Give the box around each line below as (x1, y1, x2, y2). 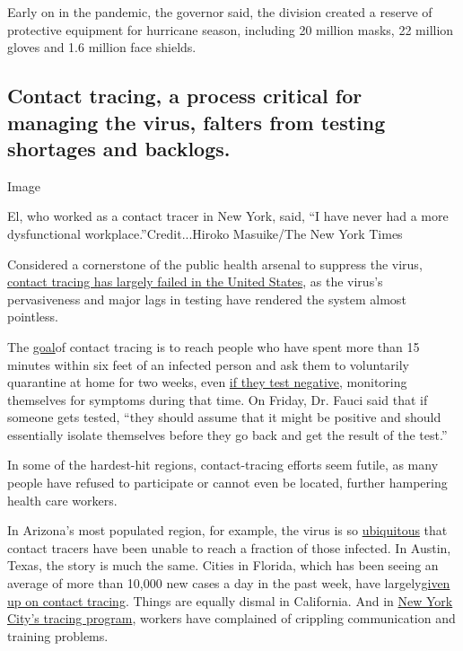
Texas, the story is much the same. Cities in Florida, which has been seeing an (7, 556, 439, 575)
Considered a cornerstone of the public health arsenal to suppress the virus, (7, 254, 423, 273)
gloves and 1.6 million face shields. (7, 38, 197, 57)
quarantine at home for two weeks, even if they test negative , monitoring (7, 373, 407, 391)
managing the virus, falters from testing (7, 108, 386, 136)
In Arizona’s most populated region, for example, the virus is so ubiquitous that (7, 521, 448, 540)
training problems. (7, 626, 109, 645)
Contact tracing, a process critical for (7, 82, 363, 110)
